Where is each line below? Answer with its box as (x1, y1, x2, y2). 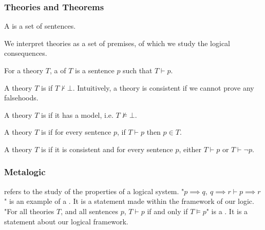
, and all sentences (61, 205, 118, 216)
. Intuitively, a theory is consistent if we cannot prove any (72, 82, 254, 93)
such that (123, 65, 153, 75)
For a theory (4, 65, 44, 75)
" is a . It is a (206, 205, 248, 216)
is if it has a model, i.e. (41, 109, 113, 120)
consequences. (4, 48, 47, 58)
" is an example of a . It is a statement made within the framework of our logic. (4, 196, 254, 206)
